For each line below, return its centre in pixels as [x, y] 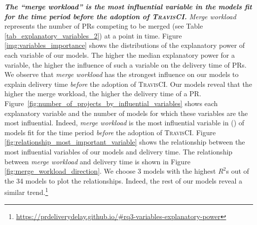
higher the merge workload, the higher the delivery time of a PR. [103, 94]
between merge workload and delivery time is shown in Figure [97, 161]
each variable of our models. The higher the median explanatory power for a [120, 55]
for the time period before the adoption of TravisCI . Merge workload [120, 16]
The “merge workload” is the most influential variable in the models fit [128, 6]
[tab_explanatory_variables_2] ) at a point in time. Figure [93, 35]
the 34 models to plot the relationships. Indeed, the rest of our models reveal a [123, 180]
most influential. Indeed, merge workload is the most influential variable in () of [125, 123]
